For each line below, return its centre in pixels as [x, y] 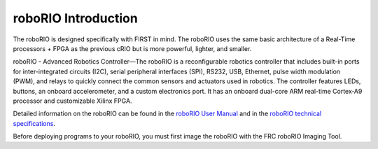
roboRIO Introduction [75, 18]
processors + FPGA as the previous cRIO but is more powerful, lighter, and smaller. [132, 48]
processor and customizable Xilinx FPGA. [72, 101]
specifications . [34, 123]
